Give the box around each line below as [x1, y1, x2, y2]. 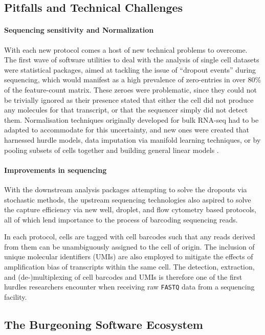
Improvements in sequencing [4, 164, 107, 175]
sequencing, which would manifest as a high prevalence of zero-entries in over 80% [4, 74, 261, 85]
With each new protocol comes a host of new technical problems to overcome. [4, 44, 248, 55]
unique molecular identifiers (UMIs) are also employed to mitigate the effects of [4, 251, 253, 262]
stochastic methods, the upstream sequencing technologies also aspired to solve [4, 194, 251, 205]
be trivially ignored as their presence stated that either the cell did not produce [4, 94, 254, 105]
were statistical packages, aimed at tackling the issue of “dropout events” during [4, 64, 256, 75]
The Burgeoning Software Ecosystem [4, 316, 203, 332]
